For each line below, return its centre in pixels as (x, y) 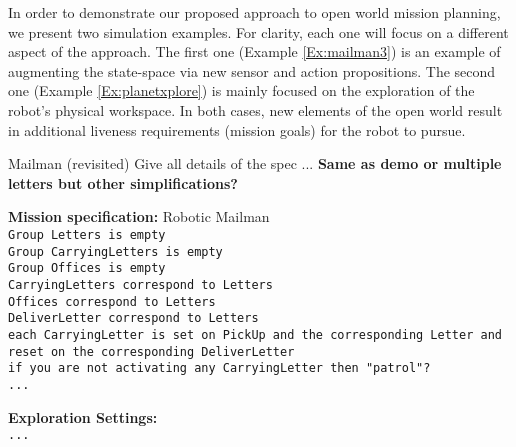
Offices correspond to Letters (112, 301)
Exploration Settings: (83, 416)
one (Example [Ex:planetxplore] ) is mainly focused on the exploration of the (241, 90)
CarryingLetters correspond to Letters (140, 284)
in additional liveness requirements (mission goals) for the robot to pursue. (237, 129)
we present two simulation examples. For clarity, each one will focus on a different (258, 31)
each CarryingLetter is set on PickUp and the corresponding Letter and (255, 334)
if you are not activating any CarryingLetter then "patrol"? (219, 368)
